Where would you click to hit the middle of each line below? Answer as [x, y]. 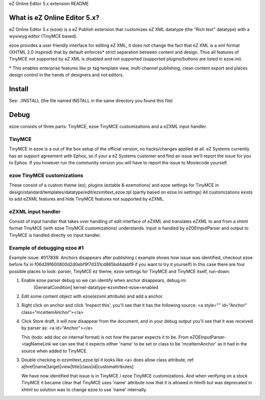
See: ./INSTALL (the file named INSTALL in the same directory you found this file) [91, 101]
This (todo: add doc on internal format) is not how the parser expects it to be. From [105, 337]
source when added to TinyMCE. [54, 351]
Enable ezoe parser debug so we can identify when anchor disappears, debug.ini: [104, 281]
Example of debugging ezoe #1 [46, 248]
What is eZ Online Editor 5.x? [54, 17]
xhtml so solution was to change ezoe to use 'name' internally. [84, 389]
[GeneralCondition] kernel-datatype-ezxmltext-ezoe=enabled [96, 287]
